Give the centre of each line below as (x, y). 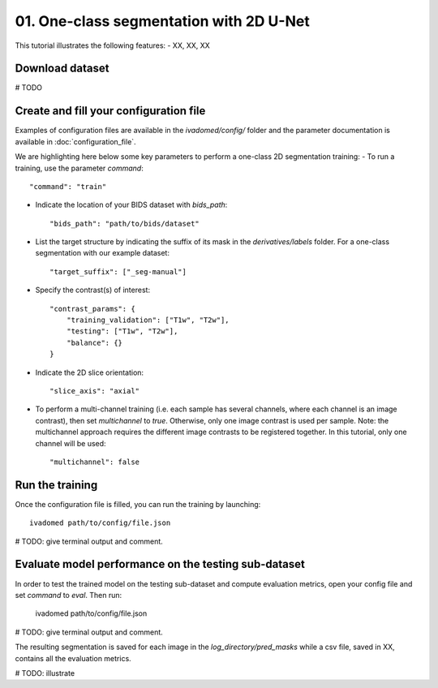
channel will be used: (71, 443)
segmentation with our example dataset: (103, 253)
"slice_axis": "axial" (95, 391)
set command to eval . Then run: (69, 595)
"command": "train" (68, 186)
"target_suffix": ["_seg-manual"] (118, 271)
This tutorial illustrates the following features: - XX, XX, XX (112, 45)
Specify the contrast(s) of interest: (92, 290)
